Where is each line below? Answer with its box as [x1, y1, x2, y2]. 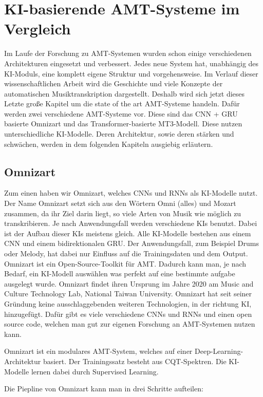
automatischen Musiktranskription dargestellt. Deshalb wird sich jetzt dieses [4, 88, 245, 99]
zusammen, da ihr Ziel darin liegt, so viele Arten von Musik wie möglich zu [4, 207, 241, 218]
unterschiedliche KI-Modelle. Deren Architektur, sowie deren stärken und [4, 128, 234, 139]
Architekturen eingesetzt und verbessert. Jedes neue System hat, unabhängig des [4, 58, 259, 68]
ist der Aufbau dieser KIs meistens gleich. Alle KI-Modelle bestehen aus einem [4, 228, 251, 238]
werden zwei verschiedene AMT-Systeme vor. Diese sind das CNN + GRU [4, 108, 238, 119]
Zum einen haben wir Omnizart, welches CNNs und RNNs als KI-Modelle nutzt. [4, 187, 258, 198]
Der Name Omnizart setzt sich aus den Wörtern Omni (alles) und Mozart [4, 198, 236, 209]
